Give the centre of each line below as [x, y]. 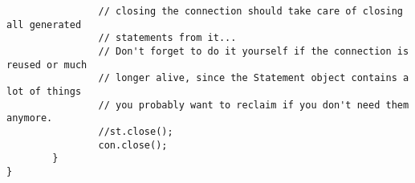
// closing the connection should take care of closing [250, 11]
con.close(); [133, 145]
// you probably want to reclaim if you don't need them [254, 105]
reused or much [47, 65]
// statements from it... [167, 38]
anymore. [30, 118]
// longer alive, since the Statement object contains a [254, 78]
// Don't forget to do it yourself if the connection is [254, 51]
